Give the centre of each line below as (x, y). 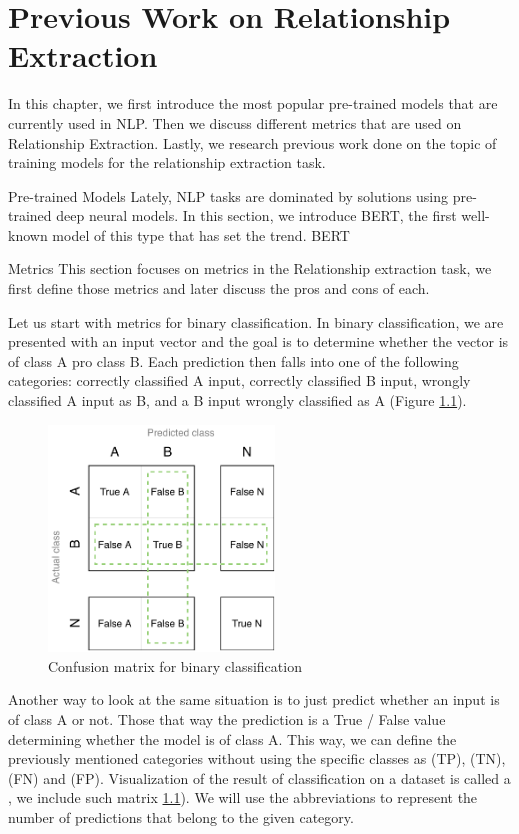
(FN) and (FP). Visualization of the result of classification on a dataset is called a (259, 777)
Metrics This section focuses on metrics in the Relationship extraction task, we (250, 268)
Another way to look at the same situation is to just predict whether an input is (254, 699)
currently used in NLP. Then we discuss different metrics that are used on (235, 122)
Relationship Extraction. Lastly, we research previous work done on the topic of (252, 142)
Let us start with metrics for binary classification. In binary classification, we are (256, 321)
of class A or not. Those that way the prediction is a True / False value (227, 719)
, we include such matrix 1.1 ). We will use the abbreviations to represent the (243, 797)
